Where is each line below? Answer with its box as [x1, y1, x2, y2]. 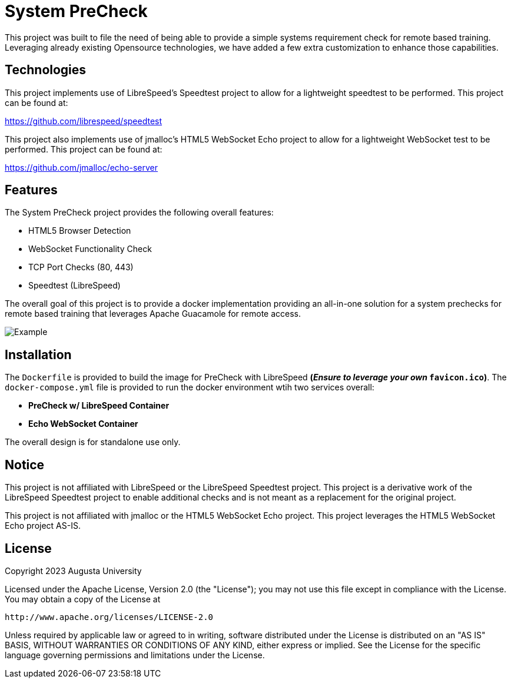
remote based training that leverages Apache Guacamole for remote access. [5, 309, 301, 319]
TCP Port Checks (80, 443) [28, 262, 134, 273]
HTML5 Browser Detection [28, 226, 131, 236]
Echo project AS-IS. [5, 520, 81, 531]
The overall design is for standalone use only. [5, 437, 181, 447]
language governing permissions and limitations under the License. [5, 649, 265, 660]
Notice [5, 457, 45, 472]
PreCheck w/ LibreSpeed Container [28, 400, 170, 411]
